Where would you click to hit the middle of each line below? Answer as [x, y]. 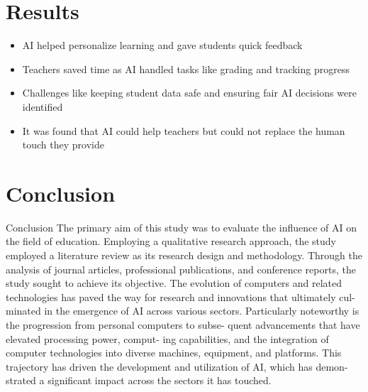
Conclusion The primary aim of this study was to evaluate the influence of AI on [182, 227]
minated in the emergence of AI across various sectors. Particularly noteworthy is [183, 311]
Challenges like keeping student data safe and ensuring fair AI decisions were [189, 93]
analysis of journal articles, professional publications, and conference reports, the [181, 269]
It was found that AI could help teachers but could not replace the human [184, 130]
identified [43, 106]
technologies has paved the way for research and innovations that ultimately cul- [180, 296]
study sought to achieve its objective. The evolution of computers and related [174, 283]
